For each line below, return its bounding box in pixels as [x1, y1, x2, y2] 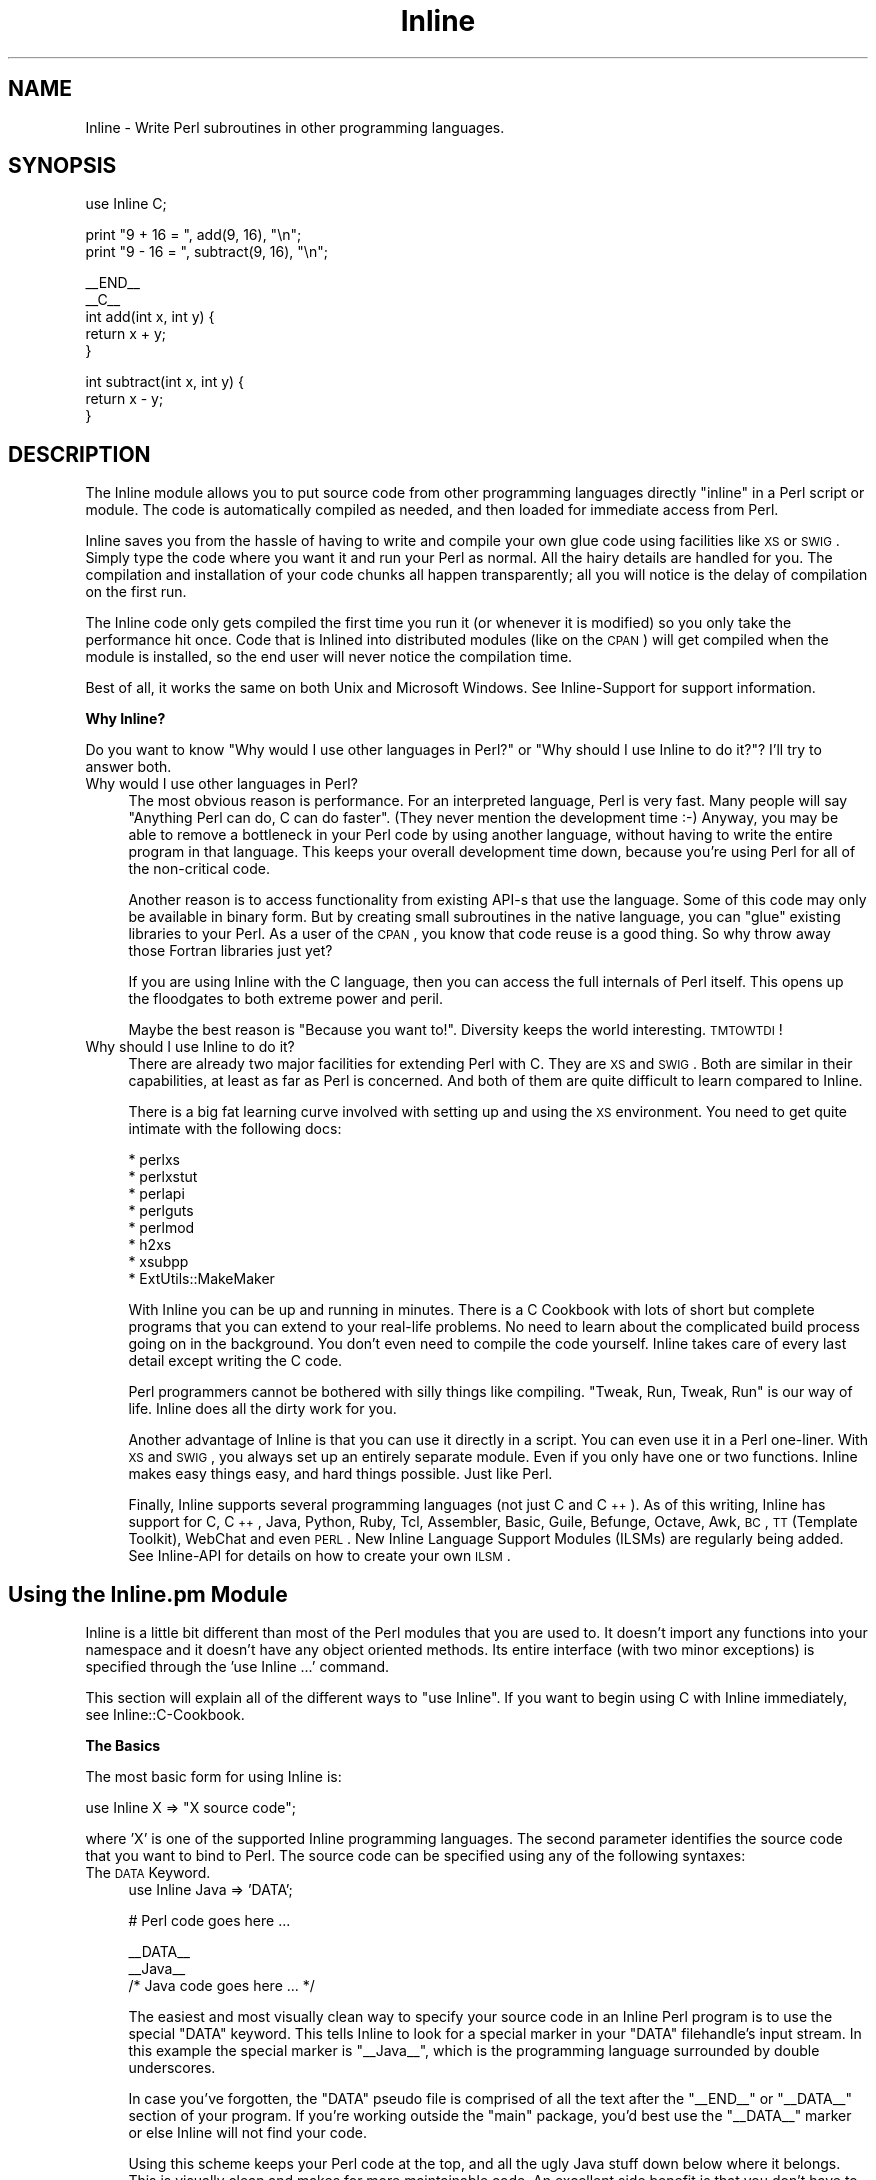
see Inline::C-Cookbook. [85, 1706, 245, 1724]
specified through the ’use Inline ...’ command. [85, 1658, 390, 1676]
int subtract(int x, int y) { [85, 373, 245, 391]
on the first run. [85, 583, 187, 601]
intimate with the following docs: [128, 1120, 342, 1138]
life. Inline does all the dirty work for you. [128, 1400, 397, 1418]
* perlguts [128, 1202, 194, 1220]
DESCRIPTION [8, 441, 151, 467]
